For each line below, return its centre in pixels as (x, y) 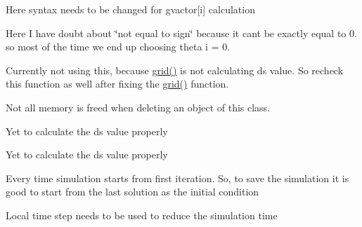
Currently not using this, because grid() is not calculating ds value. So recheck (175, 70)
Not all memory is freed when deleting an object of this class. (138, 107)
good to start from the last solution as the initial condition (132, 192)
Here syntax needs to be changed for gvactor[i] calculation (130, 9)
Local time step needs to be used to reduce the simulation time (142, 215)
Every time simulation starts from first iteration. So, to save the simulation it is (177, 178)
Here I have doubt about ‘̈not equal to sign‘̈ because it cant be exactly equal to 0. (181, 33)
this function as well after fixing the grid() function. (117, 84)
